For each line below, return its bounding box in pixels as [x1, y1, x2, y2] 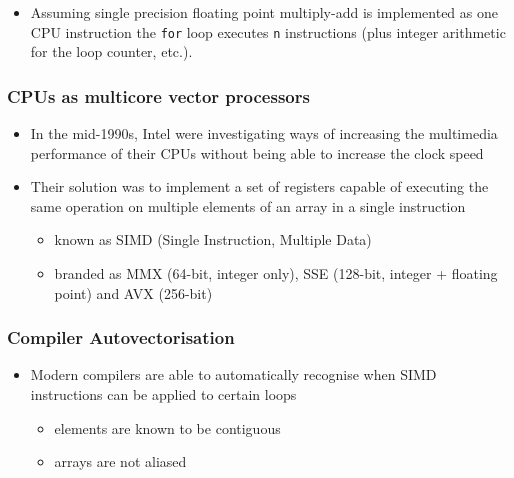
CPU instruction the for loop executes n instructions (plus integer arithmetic [30, 21, 506, 42]
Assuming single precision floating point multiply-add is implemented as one [30, 2, 498, 22]
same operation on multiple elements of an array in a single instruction [30, 195, 466, 216]
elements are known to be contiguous [54, 417, 281, 438]
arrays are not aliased [54, 451, 187, 472]
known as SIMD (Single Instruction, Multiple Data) [54, 229, 372, 250]
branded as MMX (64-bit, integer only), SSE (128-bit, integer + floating [54, 263, 498, 284]
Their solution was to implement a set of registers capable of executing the [30, 176, 489, 197]
